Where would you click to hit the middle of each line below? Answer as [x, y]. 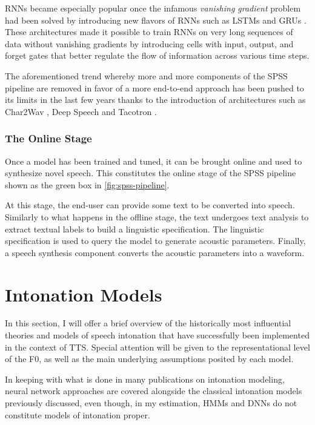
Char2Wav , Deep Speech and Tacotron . [81, 111]
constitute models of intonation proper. [78, 414]
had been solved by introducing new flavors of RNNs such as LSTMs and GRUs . [156, 20]
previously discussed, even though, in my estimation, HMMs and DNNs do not [151, 403]
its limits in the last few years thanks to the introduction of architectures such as [155, 100]
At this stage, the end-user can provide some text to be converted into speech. [150, 205]
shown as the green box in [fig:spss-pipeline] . [87, 184]
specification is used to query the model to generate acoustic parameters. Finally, [155, 241]
